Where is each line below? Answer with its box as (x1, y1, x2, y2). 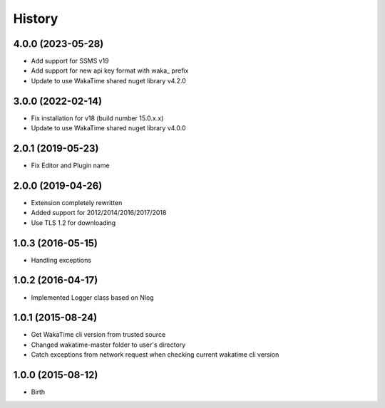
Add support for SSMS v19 (31, 57, 110, 66)
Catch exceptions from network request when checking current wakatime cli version (31, 350, 279, 359)
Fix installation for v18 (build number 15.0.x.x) (31, 114, 164, 122)
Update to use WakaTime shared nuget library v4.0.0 (31, 124, 186, 132)
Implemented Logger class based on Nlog (31, 293, 154, 302)
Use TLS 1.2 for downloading (31, 218, 116, 227)
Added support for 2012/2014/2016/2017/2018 (31, 209, 167, 217)
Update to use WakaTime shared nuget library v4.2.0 (31, 76, 187, 85)
